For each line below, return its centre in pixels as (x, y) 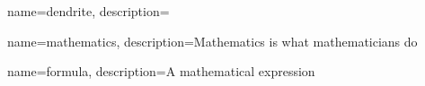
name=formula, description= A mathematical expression (161, 71)
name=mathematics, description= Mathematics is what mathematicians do (212, 41)
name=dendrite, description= (89, 11)
